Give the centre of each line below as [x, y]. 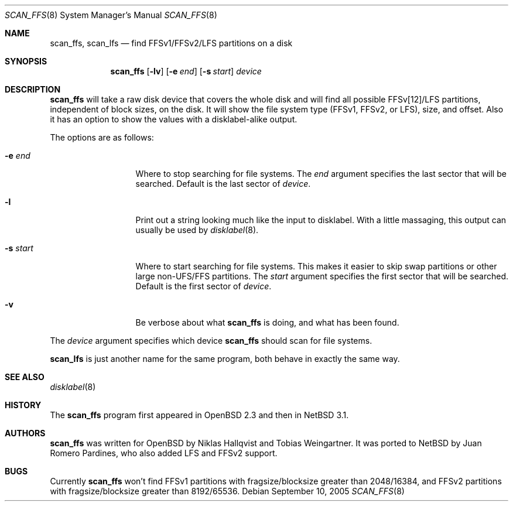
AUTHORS [25, 433]
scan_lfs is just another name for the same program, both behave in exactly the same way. [225, 359]
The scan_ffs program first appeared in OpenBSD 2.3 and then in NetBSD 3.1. [199, 415]
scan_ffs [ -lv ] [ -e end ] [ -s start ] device [186, 71]
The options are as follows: [102, 137]
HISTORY [23, 405]
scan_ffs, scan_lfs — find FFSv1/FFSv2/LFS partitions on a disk [171, 43]
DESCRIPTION [33, 89]
